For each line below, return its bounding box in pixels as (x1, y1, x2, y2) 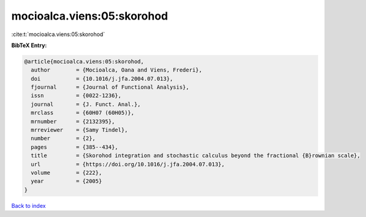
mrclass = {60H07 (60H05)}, (31, 109, 135, 116)
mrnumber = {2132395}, (31, 118, 115, 125)
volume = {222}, (31, 169, 102, 176)
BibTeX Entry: (11, 42, 47, 49)
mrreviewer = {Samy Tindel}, (31, 127, 128, 134)
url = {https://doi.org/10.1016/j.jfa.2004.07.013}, (31, 161, 225, 167)
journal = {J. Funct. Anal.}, (31, 101, 141, 108)
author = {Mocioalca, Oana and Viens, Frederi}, (31, 67, 202, 73)
